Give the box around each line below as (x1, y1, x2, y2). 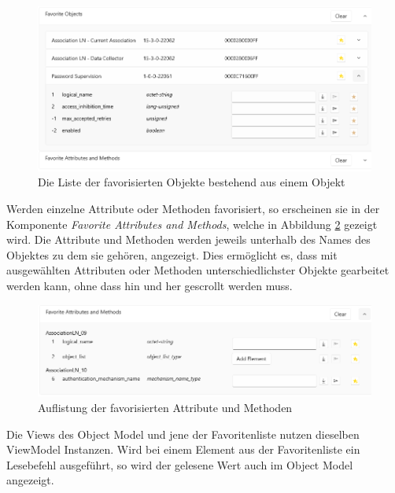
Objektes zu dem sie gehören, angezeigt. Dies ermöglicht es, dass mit (6, 246, 338, 263)
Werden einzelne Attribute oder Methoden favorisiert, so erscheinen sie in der (6, 201, 380, 217)
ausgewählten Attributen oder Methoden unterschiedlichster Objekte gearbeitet (6, 262, 389, 278)
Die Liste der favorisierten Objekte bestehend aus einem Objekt (38, 174, 345, 190)
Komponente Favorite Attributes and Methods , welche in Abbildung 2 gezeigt (6, 215, 378, 232)
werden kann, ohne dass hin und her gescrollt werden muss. (6, 278, 293, 294)
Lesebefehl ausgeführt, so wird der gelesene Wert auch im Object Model (6, 456, 353, 473)
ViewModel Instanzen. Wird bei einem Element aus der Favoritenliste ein (6, 441, 360, 458)
